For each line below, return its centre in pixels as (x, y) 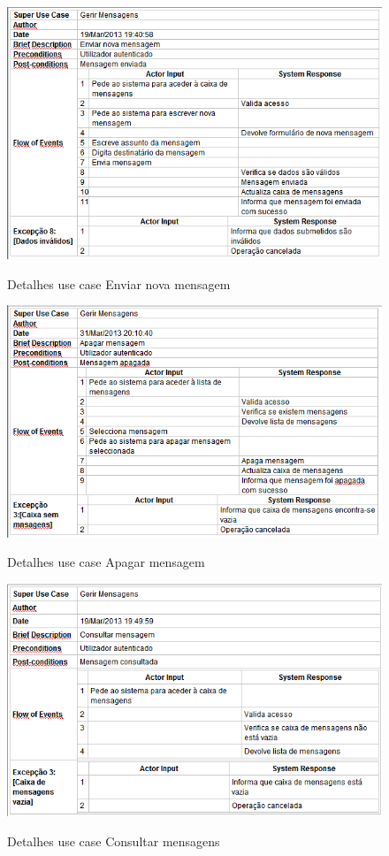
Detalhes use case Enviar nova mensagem (119, 283)
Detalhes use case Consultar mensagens (114, 841)
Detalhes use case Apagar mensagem (106, 562)
